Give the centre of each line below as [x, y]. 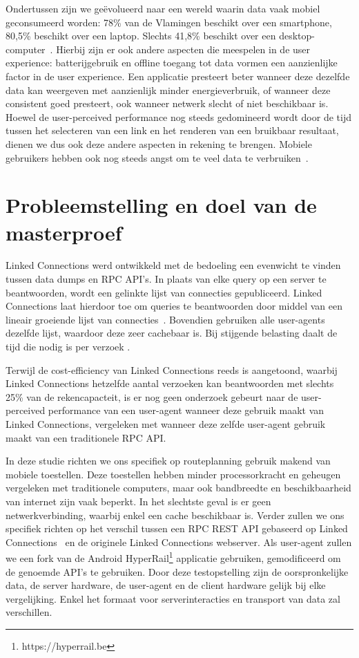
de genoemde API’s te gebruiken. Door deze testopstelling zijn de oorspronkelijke [177, 571]
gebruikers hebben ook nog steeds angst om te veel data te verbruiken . [157, 157]
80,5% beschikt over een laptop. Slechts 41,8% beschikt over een [141, 36]
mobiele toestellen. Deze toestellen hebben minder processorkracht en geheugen [173, 474]
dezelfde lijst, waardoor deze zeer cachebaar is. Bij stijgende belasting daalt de [172, 333]
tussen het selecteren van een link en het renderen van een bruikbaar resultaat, [172, 130]
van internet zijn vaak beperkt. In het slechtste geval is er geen [138, 501]
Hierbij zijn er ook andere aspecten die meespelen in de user [183, 49]
